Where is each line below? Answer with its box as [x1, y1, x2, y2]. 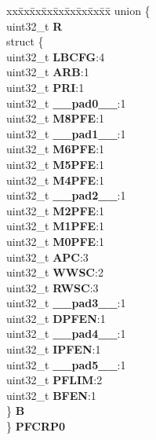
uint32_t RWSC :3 [6, 279, 99, 295]
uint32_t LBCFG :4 [6, 48, 105, 64]
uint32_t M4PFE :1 [6, 171, 105, 188]
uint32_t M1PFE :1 [6, 218, 105, 234]
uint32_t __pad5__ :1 [6, 356, 126, 372]
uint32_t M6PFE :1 [6, 141, 105, 157]
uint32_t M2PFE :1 [6, 202, 105, 218]
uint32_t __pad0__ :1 [6, 94, 126, 111]
